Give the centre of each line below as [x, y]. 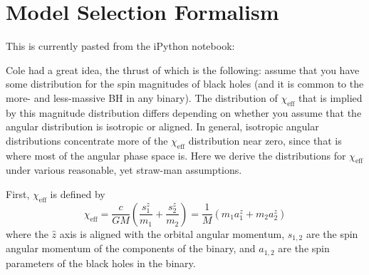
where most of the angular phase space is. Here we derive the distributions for [176, 155]
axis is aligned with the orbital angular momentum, [172, 233]
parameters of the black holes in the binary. [101, 263]
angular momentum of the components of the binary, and [131, 248]
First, [18, 194]
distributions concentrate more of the [87, 140]
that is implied [331, 97]
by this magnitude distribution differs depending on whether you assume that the [184, 112]
